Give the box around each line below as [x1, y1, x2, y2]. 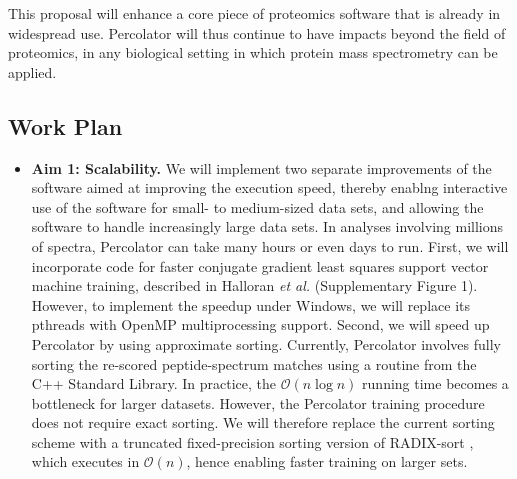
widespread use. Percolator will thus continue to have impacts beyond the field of [8, 22, 506, 43]
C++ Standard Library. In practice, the [31, 373, 277, 394]
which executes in [31, 451, 140, 472]
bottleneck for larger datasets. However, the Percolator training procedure [31, 392, 485, 413]
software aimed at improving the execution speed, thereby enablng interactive [31, 177, 508, 198]
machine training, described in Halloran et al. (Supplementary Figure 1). [31, 275, 478, 296]
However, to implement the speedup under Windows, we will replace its [31, 294, 470, 315]
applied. [8, 61, 57, 82]
